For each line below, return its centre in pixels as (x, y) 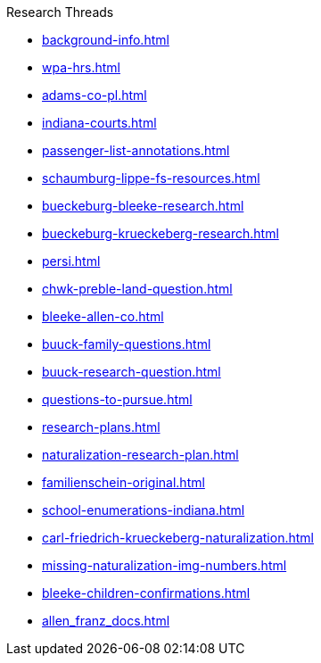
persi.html (71, 261)
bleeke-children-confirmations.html (146, 593)
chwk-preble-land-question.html (137, 289)
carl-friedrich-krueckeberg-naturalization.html (178, 538)
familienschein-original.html (123, 482)
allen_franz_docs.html (106, 621)
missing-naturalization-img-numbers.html (165, 565)
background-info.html (106, 40)
